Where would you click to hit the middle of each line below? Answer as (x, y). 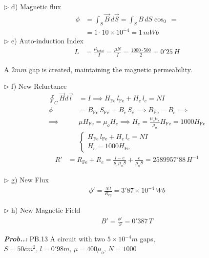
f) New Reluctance (39, 86)
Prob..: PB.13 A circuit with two (54, 239)
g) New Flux (30, 180)
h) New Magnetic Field (46, 210)
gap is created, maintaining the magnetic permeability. (111, 69)
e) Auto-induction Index (47, 41)
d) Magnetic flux (36, 6)
